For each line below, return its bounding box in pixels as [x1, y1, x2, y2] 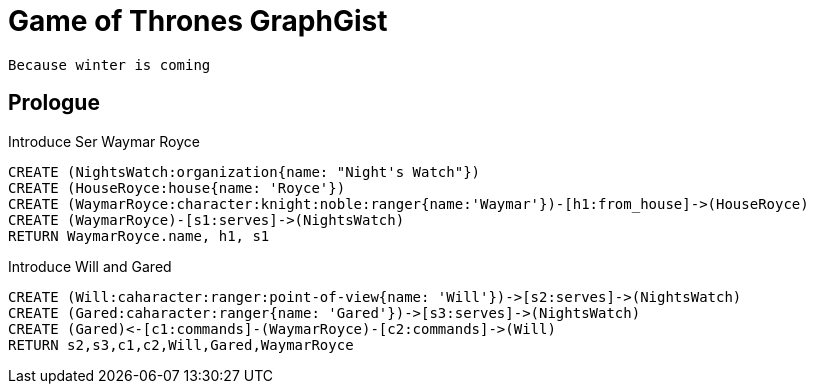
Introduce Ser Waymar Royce [8, 132, 200, 150]
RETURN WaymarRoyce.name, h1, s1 [8, 227, 270, 244]
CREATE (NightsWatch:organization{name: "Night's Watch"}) [8, 163, 481, 180]
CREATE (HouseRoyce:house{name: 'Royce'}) [8, 179, 346, 196]
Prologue [8, 90, 100, 116]
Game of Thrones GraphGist [8, 4, 388, 38]
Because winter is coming [8, 56, 211, 73]
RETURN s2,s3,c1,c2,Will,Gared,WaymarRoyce [8, 336, 354, 353]
